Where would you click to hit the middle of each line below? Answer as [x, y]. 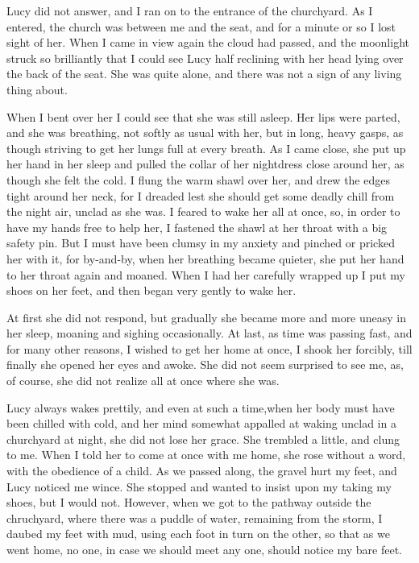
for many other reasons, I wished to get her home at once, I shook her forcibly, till [209, 348]
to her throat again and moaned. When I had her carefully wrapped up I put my [206, 274]
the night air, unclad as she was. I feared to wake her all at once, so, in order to [203, 211]
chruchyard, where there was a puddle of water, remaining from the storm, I [195, 517]
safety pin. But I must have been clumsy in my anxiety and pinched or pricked [201, 243]
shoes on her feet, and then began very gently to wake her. [151, 290]
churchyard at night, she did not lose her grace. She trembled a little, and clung [203, 439]
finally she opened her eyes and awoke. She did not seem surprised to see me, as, [205, 364]
